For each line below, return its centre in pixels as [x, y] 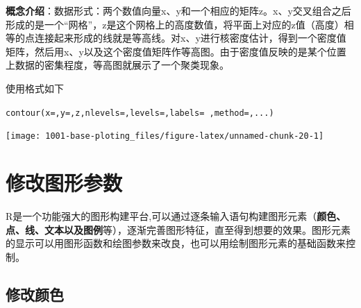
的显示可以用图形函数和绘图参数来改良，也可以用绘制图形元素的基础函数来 [176, 243]
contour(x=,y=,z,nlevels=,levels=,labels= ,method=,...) [140, 113]
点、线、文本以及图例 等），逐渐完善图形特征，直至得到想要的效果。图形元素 [178, 229]
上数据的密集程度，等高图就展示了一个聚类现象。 [117, 65]
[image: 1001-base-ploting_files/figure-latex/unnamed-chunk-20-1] [165, 136]
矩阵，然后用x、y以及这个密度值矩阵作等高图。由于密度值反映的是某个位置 [176, 51]
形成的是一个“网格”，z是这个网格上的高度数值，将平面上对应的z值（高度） [175, 24]
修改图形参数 [64, 183]
